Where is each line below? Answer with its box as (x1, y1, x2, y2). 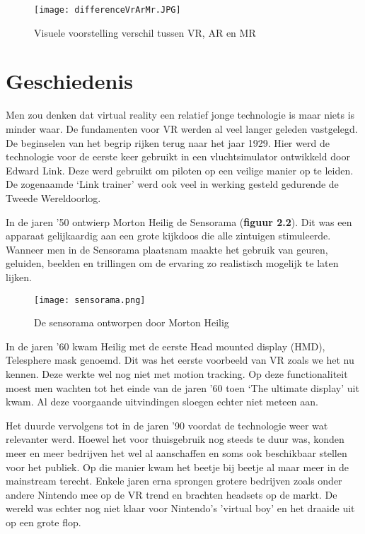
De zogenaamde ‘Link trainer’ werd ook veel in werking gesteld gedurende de (6, 177, 339, 191)
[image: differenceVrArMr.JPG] (34, 5, 181, 15)
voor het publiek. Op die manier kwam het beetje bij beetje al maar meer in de (6, 459, 349, 474)
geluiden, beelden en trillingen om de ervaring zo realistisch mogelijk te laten (6, 256, 339, 271)
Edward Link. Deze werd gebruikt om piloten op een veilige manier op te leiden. (6, 162, 354, 177)
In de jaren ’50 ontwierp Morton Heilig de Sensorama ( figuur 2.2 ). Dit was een (6, 214, 352, 229)
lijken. (6, 269, 32, 284)
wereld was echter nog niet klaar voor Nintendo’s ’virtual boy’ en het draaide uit (6, 501, 355, 516)
